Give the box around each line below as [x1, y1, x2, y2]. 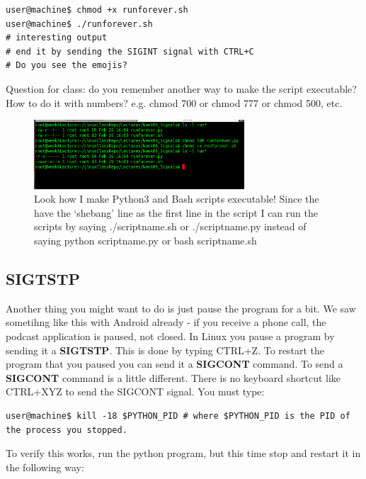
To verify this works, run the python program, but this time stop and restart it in [6, 446, 361, 461]
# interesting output [6, 33, 108, 43]
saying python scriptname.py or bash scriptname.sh [34, 233, 257, 247]
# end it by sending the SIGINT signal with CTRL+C [6, 46, 254, 57]
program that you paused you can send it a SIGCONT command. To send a [6, 356, 343, 371]
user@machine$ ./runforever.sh [6, 18, 153, 29]
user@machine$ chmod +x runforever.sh [6, 5, 188, 15]
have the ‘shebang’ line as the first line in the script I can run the [34, 205, 318, 220]
